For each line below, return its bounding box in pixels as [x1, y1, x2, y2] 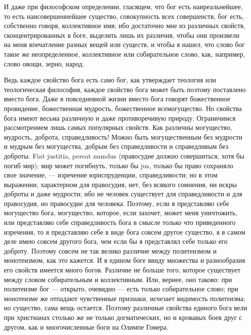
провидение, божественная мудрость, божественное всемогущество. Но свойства [4, 103, 242, 113]
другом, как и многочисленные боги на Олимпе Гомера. [4, 321, 169, 332]
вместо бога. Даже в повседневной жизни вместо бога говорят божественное [4, 94, 231, 104]
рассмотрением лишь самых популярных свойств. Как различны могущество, [4, 122, 232, 132]
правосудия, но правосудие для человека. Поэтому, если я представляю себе [4, 198, 229, 208]
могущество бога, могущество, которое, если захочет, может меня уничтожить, [4, 207, 237, 218]
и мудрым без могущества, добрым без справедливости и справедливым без [4, 141, 228, 151]
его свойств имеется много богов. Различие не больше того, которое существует [4, 265, 241, 275]
